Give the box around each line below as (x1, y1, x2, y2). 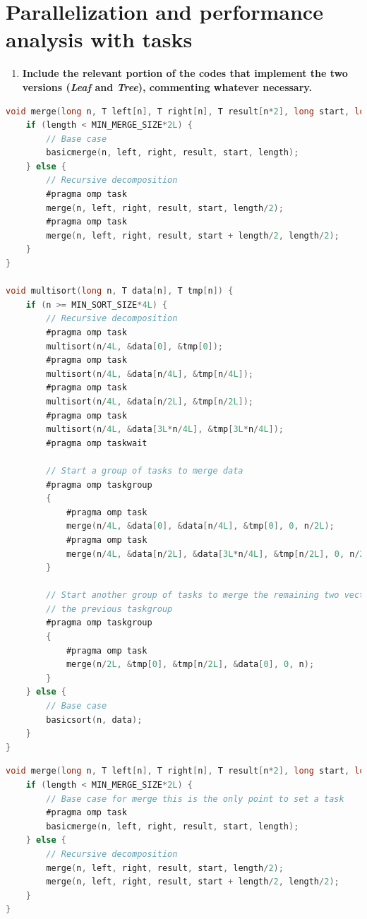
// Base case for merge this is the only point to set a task (46, 793, 344, 804)
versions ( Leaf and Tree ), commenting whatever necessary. (22, 79, 312, 94)
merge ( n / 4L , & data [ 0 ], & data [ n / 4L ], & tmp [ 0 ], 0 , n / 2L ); (66, 521, 335, 531)
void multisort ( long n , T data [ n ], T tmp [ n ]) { (6, 286, 234, 296)
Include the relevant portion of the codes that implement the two (22, 66, 348, 80)
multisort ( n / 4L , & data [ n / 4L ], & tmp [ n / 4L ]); (46, 368, 254, 379)
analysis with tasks (6, 25, 193, 54)
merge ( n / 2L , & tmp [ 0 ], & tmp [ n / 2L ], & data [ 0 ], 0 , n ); (66, 659, 315, 670)
